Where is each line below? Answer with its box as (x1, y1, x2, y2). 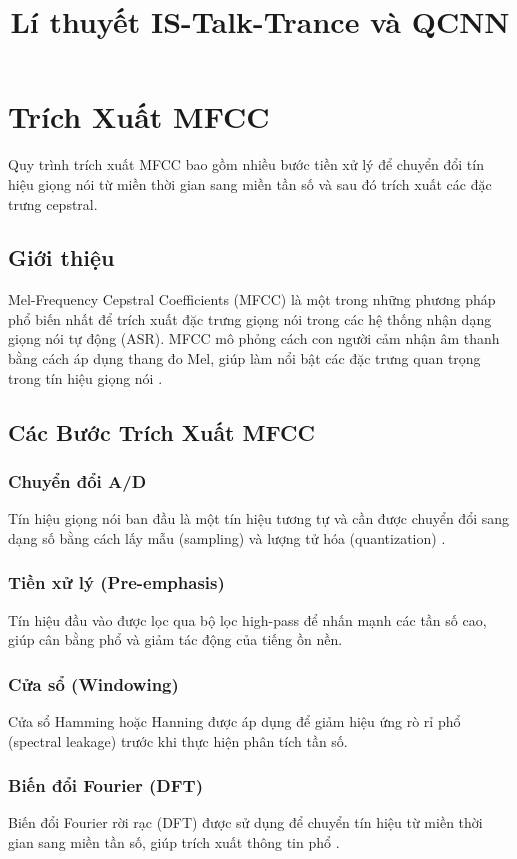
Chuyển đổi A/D (8, 468, 147, 493)
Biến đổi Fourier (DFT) (8, 773, 204, 798)
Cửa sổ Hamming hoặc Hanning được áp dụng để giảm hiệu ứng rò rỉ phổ (8, 711, 461, 732)
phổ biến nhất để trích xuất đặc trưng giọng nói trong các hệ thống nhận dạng (8, 308, 492, 329)
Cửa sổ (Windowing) (8, 671, 179, 696)
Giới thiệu (8, 242, 115, 273)
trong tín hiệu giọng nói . (8, 367, 163, 388)
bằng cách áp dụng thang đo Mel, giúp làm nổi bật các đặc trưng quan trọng (8, 348, 481, 369)
